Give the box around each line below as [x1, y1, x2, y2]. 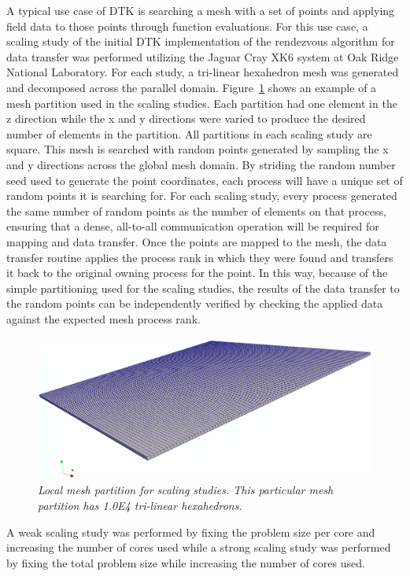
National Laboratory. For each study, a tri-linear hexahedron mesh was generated [6, 64, 399, 80]
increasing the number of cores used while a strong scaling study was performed [6, 539, 391, 556]
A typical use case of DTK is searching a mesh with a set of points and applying [6, 2, 395, 18]
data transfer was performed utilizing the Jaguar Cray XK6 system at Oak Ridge [6, 48, 399, 65]
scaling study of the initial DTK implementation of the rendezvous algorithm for [6, 33, 395, 50]
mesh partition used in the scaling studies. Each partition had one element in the [6, 94, 397, 111]
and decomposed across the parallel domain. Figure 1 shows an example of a [6, 79, 377, 95]
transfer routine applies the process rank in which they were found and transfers [6, 249, 393, 265]
